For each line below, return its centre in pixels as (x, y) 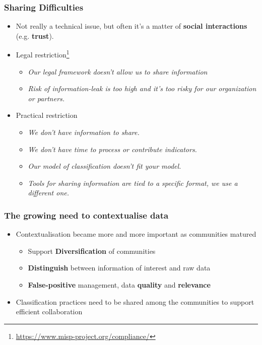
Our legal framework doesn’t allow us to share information (118, 71)
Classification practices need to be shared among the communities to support (135, 301)
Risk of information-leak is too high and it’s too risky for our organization (142, 88)
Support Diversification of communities (92, 251)
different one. (48, 193)
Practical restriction (47, 115)
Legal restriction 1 (43, 54)
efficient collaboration (49, 312)
